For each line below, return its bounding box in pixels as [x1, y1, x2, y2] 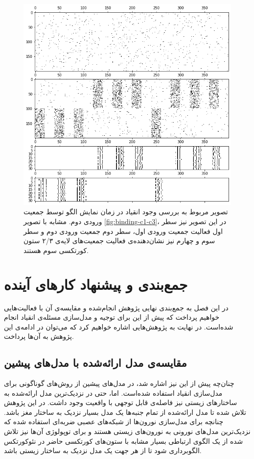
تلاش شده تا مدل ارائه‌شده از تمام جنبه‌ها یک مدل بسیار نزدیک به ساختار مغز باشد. [4, 407, 246, 417]
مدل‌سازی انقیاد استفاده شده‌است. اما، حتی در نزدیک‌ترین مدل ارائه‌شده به [4, 387, 223, 398]
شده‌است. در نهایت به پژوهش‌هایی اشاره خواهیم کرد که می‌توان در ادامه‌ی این [4, 321, 233, 331]
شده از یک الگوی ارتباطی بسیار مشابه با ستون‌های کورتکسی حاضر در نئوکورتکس [4, 435, 243, 446]
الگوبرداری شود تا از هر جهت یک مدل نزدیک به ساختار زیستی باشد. [4, 445, 202, 456]
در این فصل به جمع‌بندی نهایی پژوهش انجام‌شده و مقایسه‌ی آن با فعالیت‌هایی [4, 302, 229, 312]
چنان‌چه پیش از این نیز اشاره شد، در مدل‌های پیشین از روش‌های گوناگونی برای [4, 378, 234, 388]
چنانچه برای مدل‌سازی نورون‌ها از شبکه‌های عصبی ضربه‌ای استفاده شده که [4, 416, 224, 427]
